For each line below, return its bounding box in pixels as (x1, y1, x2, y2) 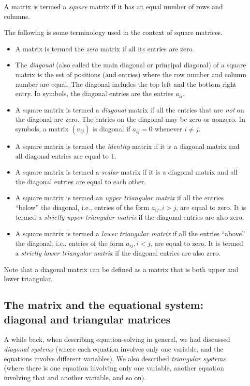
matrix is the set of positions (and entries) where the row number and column (15, 69, 247, 79)
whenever (154, 123, 182, 133)
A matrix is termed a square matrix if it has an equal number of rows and (4, 1, 223, 11)
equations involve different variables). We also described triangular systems (4, 353, 226, 363)
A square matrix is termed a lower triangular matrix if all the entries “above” (15, 228, 245, 238)
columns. (4, 11, 30, 21)
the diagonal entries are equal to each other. (15, 176, 146, 186)
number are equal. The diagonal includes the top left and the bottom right (15, 79, 236, 89)
